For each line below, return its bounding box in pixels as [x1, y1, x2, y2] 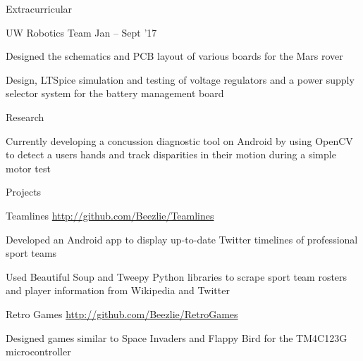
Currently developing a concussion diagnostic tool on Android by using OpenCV [6, 133, 353, 148]
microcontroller [6, 344, 71, 359]
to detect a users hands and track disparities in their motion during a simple [6, 147, 336, 162]
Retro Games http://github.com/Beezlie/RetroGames [6, 306, 238, 321]
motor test [6, 160, 51, 175]
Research [6, 109, 44, 124]
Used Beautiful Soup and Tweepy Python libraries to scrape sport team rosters [6, 269, 347, 284]
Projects [6, 184, 42, 199]
